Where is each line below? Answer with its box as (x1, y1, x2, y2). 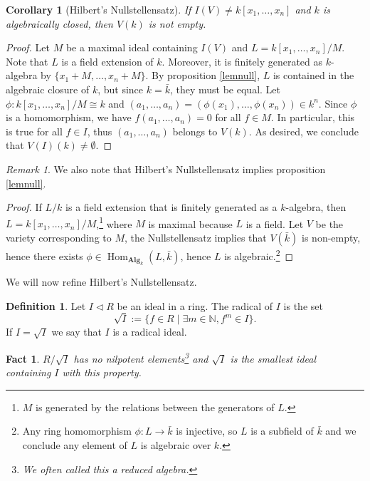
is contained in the (273, 68, 354, 83)
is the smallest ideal (230, 351, 317, 366)
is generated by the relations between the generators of (36, 399, 275, 414)
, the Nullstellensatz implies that (125, 229, 267, 244)
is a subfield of (250, 423, 314, 438)
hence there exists (6, 248, 83, 263)
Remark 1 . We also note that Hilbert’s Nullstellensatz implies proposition (6, 161, 326, 176)
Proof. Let (6, 40, 50, 55)
